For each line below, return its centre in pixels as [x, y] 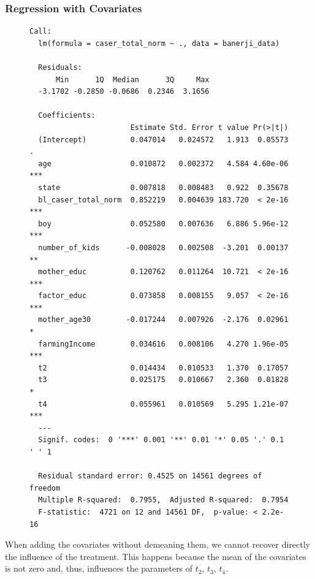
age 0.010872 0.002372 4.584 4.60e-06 [163, 163]
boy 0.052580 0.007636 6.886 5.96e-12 [163, 224]
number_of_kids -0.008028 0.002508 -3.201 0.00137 [163, 247]
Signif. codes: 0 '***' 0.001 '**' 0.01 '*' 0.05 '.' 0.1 [161, 440]
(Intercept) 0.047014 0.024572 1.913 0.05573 [163, 140]
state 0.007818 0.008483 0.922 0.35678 [163, 187]
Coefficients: [67, 116]
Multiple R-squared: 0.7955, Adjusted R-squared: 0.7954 [163, 500]
